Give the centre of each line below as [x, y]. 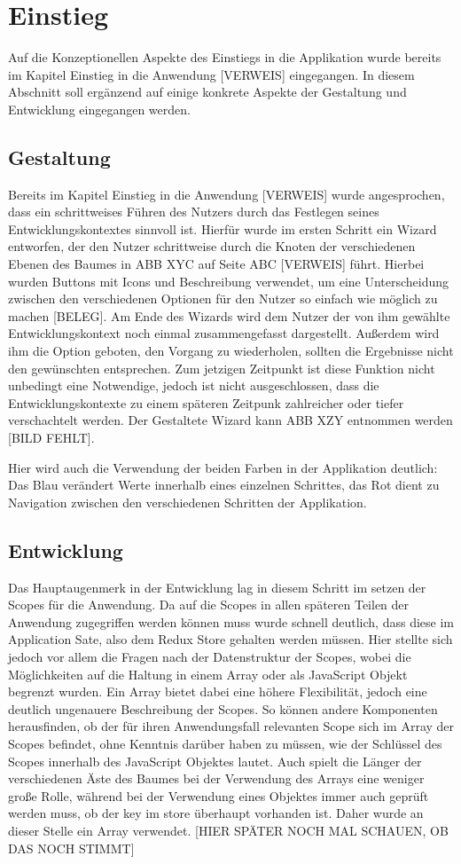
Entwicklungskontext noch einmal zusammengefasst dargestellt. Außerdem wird [224, 333]
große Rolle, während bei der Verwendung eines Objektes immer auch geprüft [219, 795]
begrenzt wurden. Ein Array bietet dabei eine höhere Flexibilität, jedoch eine [218, 691]
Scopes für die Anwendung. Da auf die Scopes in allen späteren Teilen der [209, 605]
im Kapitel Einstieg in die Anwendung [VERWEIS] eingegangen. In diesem [211, 74]
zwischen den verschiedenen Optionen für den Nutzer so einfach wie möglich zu [223, 298]
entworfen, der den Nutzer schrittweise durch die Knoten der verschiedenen [212, 246]
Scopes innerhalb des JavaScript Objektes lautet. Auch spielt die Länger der [215, 761]
